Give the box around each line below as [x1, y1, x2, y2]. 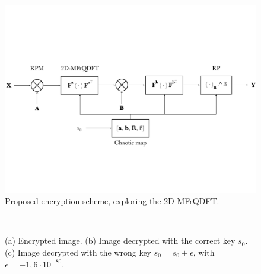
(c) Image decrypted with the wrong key [5, 246, 152, 258]
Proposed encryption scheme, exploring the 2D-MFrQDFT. [5, 195, 219, 207]
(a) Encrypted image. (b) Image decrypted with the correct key [5, 234, 235, 247]
